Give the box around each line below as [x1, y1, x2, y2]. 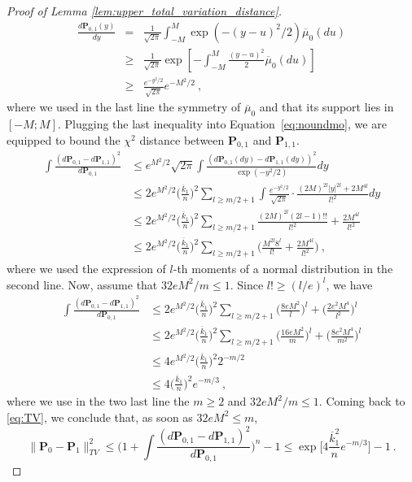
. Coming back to [318, 393, 405, 410]
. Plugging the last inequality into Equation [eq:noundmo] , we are [57, 115, 387, 132]
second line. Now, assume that [7, 276, 158, 293]
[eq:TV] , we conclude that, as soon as [7, 408, 193, 425]
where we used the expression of [7, 260, 166, 277]
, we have [326, 276, 373, 293]
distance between [139, 131, 225, 148]
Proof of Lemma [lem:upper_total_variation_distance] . [7, 2, 283, 19]
